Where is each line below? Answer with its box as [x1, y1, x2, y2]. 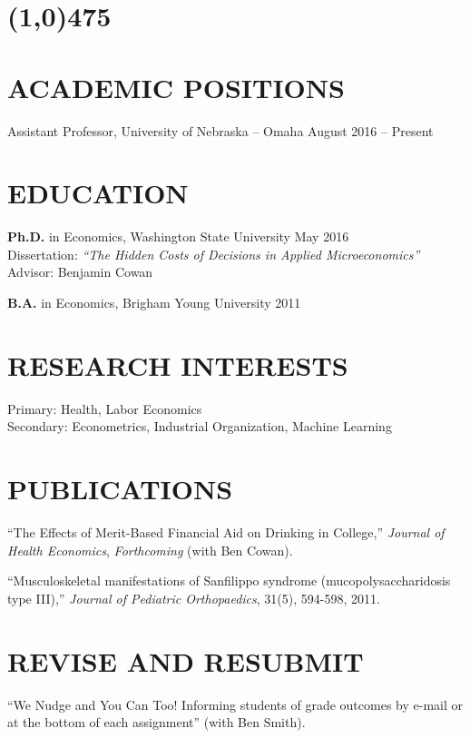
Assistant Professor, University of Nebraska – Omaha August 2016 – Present [7, 121, 434, 140]
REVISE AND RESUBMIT [7, 642, 364, 679]
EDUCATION [7, 174, 189, 212]
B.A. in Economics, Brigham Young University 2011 [7, 293, 301, 311]
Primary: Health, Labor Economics [7, 399, 202, 418]
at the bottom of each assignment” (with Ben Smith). [7, 713, 306, 732]
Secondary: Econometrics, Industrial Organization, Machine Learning [7, 417, 392, 436]
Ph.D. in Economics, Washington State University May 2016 [7, 227, 349, 246]
